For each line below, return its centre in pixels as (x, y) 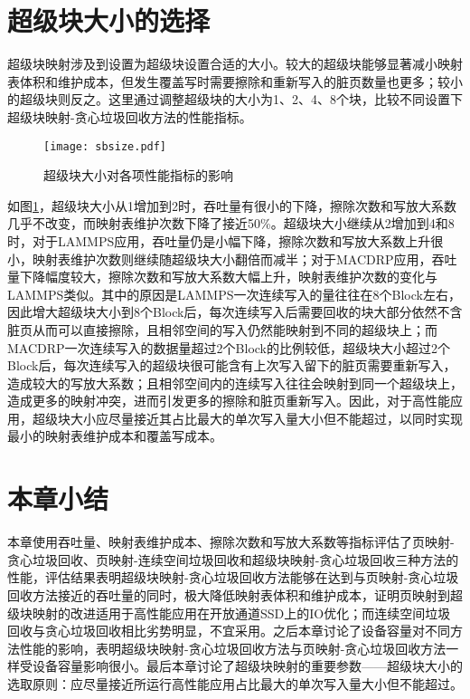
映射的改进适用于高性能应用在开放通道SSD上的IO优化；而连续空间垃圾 (241, 613)
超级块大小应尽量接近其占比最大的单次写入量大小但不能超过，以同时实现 (247, 418)
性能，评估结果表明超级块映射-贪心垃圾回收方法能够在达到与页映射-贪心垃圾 (233, 577)
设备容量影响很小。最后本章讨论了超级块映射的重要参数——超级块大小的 (247, 666)
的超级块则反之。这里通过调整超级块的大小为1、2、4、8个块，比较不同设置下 (235, 99)
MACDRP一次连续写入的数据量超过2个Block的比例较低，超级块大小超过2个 (229, 347)
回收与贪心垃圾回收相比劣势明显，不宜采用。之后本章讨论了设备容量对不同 (229, 631)
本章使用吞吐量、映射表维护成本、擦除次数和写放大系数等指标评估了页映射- (231, 542)
